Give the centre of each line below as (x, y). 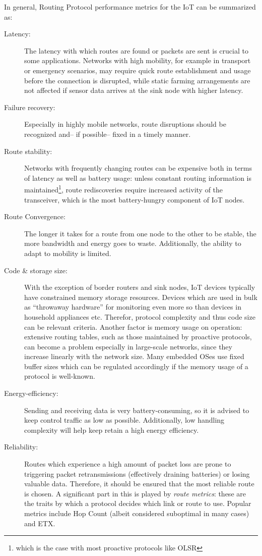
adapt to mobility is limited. (68, 253)
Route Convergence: (35, 216)
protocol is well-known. (60, 376)
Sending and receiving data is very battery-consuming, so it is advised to (137, 410)
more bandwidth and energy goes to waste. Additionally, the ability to (133, 243)
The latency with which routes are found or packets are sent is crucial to (136, 50)
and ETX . (40, 523)
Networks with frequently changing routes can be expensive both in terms (138, 168)
